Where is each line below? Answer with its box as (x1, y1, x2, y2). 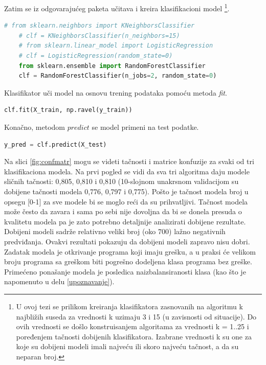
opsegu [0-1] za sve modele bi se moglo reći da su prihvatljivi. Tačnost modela (4, 196, 248, 207)
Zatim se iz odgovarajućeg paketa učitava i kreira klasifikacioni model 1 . (4, 2, 230, 13)
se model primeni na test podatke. (92, 122, 199, 132)
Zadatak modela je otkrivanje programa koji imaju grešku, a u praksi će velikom (4, 246, 256, 257)
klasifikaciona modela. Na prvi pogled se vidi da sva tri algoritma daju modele (4, 166, 250, 176)
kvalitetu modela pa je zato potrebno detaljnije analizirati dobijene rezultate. (4, 216, 246, 226)
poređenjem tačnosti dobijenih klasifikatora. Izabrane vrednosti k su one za (16, 331, 252, 341)
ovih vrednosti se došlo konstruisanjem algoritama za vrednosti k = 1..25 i (16, 321, 249, 332)
